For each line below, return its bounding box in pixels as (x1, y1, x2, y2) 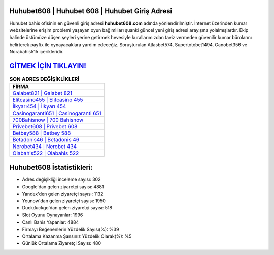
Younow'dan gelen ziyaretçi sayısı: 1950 (22, 198, 106, 204)
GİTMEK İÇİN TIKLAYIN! (9, 61, 86, 70)
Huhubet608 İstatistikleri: (9, 163, 93, 172)
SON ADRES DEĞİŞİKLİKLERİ (9, 76, 80, 83)
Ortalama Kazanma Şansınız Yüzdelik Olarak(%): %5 (22, 233, 132, 239)
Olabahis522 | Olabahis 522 (12, 150, 79, 157)
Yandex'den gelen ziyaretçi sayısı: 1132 (22, 191, 104, 197)
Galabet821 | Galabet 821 (12, 90, 73, 97)
